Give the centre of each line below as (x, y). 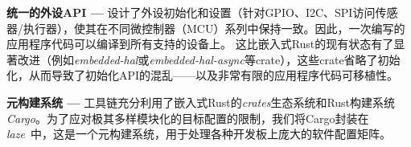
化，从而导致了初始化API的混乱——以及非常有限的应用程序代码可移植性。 (203, 75)
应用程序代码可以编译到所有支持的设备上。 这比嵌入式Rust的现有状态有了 (200, 44)
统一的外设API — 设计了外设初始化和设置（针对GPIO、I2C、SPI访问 (191, 12)
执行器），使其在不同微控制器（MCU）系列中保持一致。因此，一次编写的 (214, 28)
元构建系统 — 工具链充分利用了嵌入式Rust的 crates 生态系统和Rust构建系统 (201, 102)
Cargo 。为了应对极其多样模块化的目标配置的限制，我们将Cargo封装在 (188, 118)
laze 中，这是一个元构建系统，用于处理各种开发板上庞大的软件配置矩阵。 (199, 134)
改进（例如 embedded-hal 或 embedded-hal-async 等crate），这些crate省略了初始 (209, 59)
